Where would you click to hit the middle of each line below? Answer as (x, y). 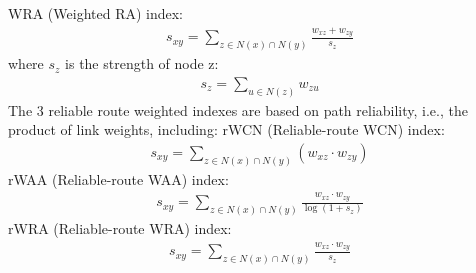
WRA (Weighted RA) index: (96, 13)
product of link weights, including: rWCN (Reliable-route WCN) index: (226, 129)
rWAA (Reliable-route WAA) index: (118, 178)
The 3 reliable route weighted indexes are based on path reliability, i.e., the (238, 109)
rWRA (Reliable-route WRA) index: (120, 227)
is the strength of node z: (142, 63)
